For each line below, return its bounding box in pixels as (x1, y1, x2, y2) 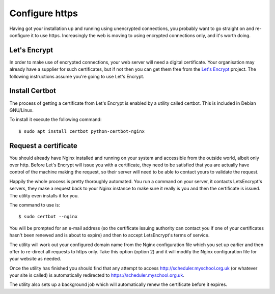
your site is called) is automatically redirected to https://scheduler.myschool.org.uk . (9, 272, 184, 278)
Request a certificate (9, 141, 77, 150)
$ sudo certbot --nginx (18, 214, 78, 220)
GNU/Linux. (9, 107, 34, 113)
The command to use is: (9, 201, 61, 208)
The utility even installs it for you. (9, 192, 79, 198)
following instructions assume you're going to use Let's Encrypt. (9, 73, 145, 79)
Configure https (9, 8, 78, 19)
